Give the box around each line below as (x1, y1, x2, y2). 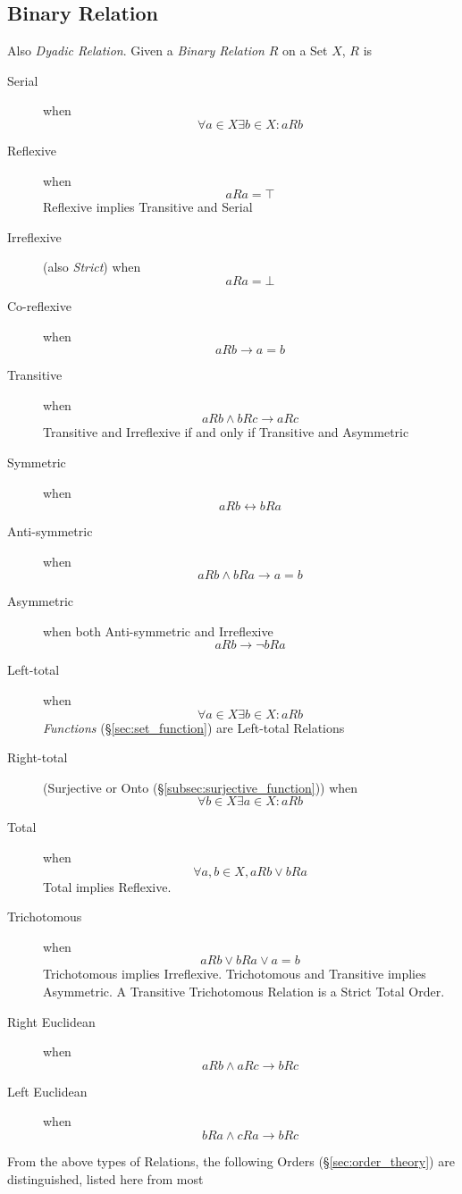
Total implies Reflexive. (43, 877, 172, 895)
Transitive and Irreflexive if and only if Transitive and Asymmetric (43, 423, 409, 441)
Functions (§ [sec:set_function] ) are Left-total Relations (43, 718, 345, 736)
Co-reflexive (7, 296, 71, 315)
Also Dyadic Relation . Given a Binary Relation (7, 41, 265, 60)
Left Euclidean (7, 1081, 88, 1100)
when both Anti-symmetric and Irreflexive (43, 621, 273, 640)
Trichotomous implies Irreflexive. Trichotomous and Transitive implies (43, 964, 426, 983)
